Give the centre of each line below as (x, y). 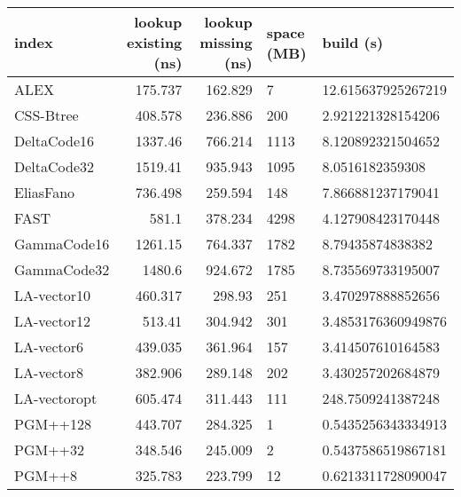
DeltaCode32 (55, 166)
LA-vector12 (53, 321)
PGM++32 (50, 450)
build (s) (353, 42)
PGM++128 (53, 424)
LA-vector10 (53, 295)
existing (155, 42)
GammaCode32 (62, 269)
